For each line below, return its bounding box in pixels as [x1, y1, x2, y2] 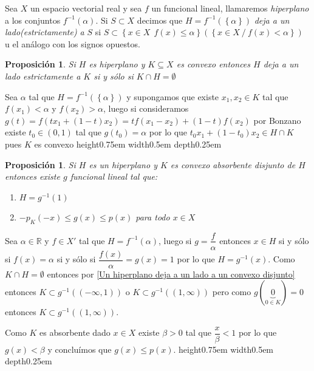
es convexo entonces [176, 58, 251, 70]
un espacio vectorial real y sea [30, 2, 142, 14]
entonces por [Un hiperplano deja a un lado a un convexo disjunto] [47, 267, 295, 280]
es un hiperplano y [89, 158, 157, 171]
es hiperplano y [89, 58, 145, 70]
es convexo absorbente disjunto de [170, 158, 296, 171]
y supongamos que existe [126, 90, 219, 103]
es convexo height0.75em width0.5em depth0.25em [34, 137, 222, 150]
